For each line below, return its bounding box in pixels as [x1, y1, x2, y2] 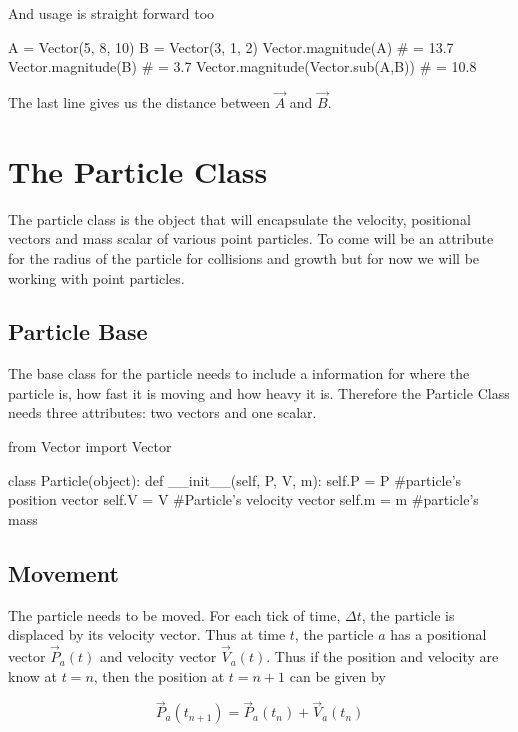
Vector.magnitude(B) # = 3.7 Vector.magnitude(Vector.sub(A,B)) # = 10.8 [8, 56, 477, 77]
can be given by [289, 665, 386, 686]
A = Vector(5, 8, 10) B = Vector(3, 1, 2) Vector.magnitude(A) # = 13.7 [8, 36, 454, 57]
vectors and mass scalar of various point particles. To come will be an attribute [8, 228, 494, 249]
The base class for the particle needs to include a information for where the [8, 363, 470, 384]
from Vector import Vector [8, 436, 172, 457]
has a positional [390, 624, 487, 645]
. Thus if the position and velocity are [266, 646, 499, 667]
